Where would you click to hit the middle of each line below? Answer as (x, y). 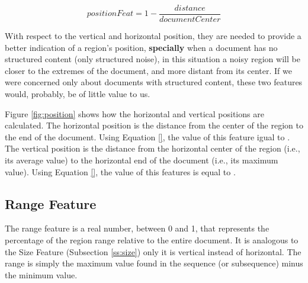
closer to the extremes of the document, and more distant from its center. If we (148, 70)
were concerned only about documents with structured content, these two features (154, 82)
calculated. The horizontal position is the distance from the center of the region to (154, 125)
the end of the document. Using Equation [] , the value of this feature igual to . (147, 136)
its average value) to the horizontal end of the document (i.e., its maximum (142, 160)
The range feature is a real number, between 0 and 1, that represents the (137, 228)
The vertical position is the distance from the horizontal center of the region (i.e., (153, 148)
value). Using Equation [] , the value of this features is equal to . (120, 171)
